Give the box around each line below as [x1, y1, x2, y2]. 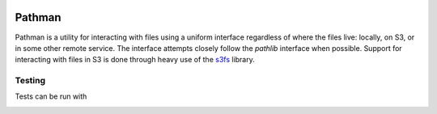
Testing [15, 75, 46, 87]
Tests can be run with [15, 91, 87, 101]
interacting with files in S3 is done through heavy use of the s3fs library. [15, 55, 255, 65]
